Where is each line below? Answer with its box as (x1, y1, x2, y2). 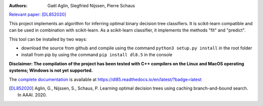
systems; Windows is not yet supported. (9, 68, 93, 74)
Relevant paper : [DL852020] (9, 12, 67, 17)
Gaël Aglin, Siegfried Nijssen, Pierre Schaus (47, 3, 135, 8)
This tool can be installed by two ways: (9, 36, 87, 42)
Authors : (9, 3, 28, 8)
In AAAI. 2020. (18, 92, 47, 98)
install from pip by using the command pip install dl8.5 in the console (21, 52, 172, 58)
